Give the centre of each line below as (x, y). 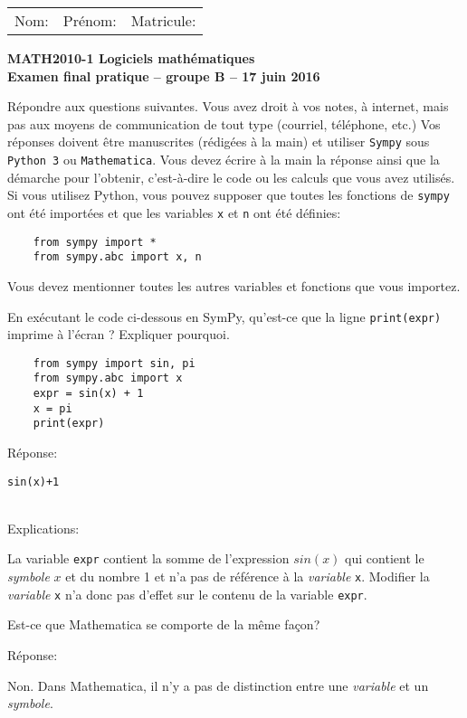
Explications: (43, 528)
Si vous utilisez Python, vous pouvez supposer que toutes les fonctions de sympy (229, 195)
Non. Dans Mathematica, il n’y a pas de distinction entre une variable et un (218, 685)
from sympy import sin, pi (114, 363)
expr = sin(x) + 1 (88, 394)
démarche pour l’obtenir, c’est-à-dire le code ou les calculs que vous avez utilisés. (231, 177)
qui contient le (385, 558)
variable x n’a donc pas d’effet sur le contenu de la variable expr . (187, 594)
